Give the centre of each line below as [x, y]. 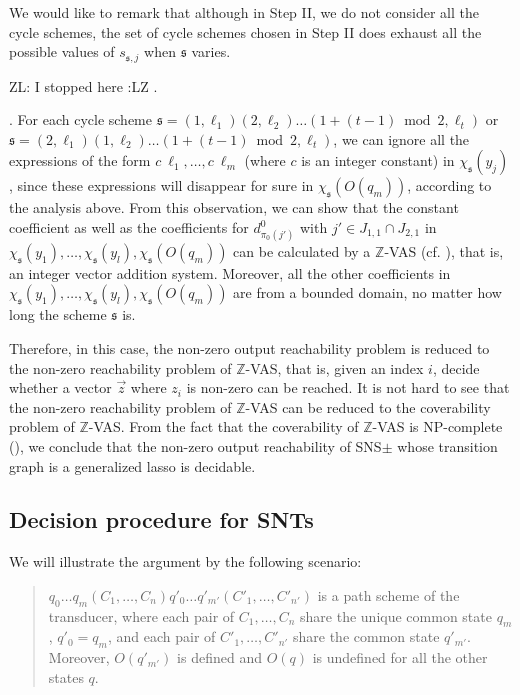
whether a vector [60, 387]
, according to [449, 185]
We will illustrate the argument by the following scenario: [185, 561]
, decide [456, 367]
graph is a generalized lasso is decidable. [132, 465]
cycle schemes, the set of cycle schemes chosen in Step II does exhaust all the [245, 31]
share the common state [366, 636]
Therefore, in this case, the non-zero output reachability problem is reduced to [249, 347]
